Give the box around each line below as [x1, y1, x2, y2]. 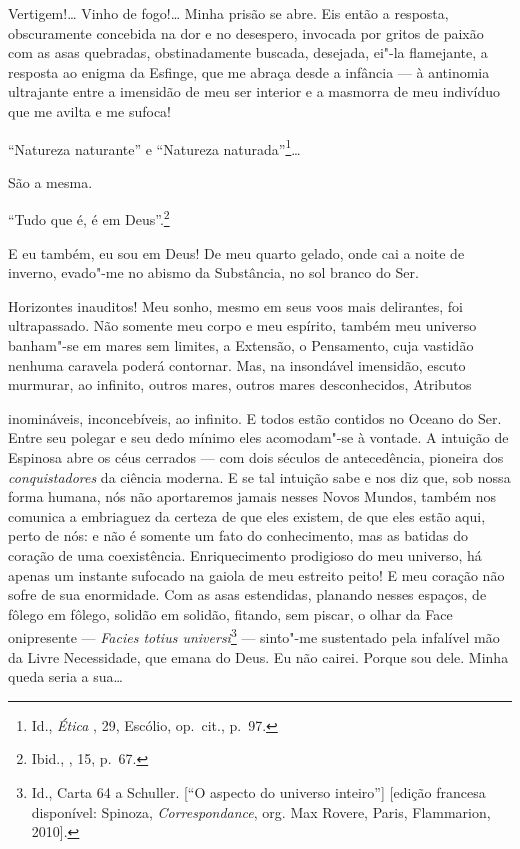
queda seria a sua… [8, 666, 123, 687]
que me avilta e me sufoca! [8, 100, 171, 121]
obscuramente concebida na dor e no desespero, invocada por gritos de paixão [8, 22, 484, 43]
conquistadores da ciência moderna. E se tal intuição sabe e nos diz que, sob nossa [8, 466, 511, 487]
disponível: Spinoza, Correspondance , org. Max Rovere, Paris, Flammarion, [31, 801, 491, 822]
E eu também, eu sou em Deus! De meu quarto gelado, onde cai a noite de [8, 242, 465, 263]
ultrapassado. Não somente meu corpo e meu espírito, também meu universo [8, 315, 477, 336]
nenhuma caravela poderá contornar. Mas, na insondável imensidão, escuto [8, 354, 466, 375]
